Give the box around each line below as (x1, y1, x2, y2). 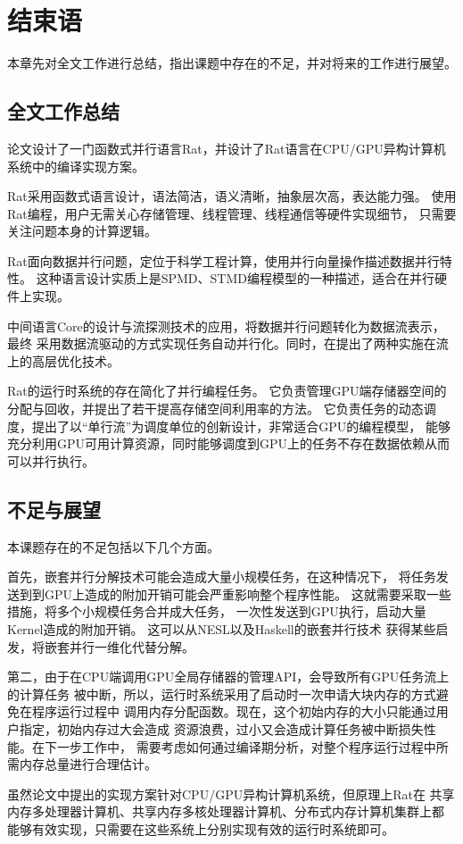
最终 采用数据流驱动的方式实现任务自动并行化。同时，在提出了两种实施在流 (7, 334, 449, 353)
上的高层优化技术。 (7, 351, 120, 370)
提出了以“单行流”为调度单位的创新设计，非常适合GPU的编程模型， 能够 (31, 416, 451, 435)
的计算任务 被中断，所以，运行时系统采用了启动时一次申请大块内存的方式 (7, 684, 436, 703)
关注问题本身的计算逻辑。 (7, 221, 157, 240)
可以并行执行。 (7, 451, 95, 470)
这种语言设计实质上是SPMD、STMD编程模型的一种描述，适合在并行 (36, 269, 434, 288)
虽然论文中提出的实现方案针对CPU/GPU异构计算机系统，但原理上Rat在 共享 (7, 784, 455, 803)
